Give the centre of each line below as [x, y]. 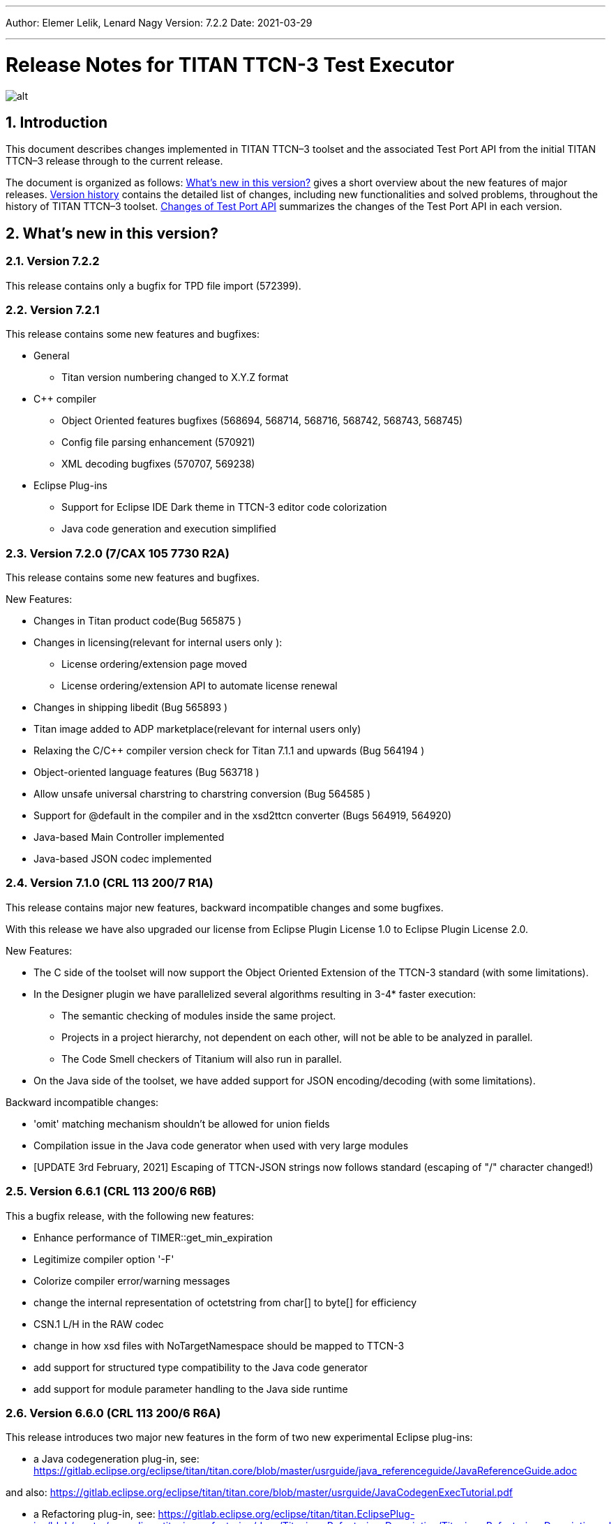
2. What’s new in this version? [112, 233]
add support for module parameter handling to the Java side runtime [191, 1389]
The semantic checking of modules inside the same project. [199, 1015]
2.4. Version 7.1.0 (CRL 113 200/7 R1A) [110, 883]
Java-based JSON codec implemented [123, 859]
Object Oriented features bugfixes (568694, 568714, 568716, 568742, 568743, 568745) [262, 421]
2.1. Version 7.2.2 [53, 261]
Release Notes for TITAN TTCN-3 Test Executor [230, 65]
